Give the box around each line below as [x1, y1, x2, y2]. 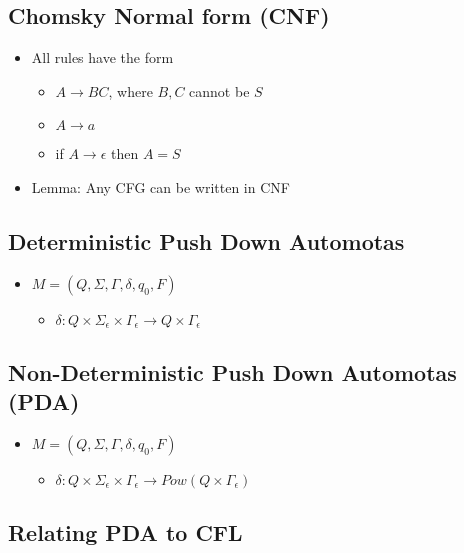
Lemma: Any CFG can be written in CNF [31, 176, 290, 197]
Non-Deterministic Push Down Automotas [8, 356, 457, 387]
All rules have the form [31, 47, 174, 68]
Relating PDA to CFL [8, 517, 243, 548]
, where [108, 80, 153, 101]
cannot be [189, 80, 250, 101]
